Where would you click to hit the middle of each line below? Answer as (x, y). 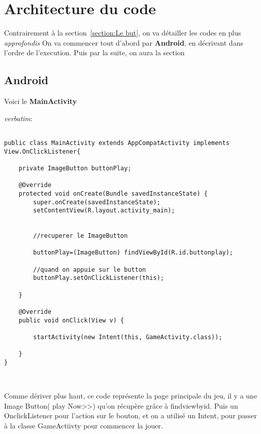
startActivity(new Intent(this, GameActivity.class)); (128, 337)
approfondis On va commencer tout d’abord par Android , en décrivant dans (124, 42)
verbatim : (18, 118)
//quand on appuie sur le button (90, 269)
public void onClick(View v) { (71, 320)
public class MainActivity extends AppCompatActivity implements (117, 143)
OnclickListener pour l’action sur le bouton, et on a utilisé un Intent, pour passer (130, 415)
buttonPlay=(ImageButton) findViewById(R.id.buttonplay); (133, 253)
